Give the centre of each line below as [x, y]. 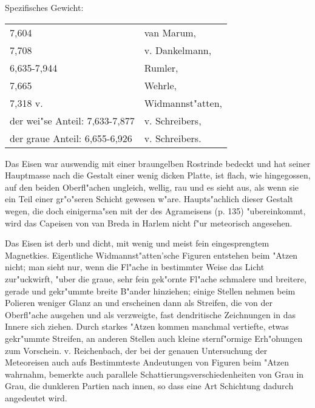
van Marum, [170, 32]
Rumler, [161, 67]
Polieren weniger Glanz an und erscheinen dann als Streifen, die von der [139, 303]
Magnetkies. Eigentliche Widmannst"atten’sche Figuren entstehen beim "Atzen [151, 255]
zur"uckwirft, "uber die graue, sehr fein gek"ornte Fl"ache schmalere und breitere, [156, 278]
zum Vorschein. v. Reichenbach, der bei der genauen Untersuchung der [136, 350]
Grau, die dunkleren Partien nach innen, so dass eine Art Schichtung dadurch [149, 386]
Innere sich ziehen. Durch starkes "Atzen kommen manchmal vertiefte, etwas [147, 326]
